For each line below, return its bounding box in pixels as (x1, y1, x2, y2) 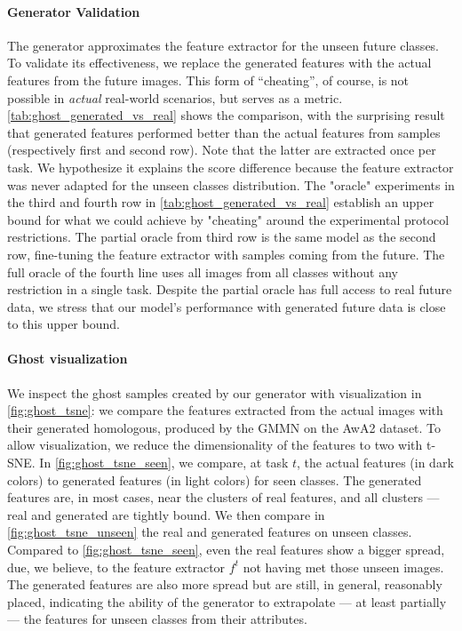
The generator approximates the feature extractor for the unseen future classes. (7, 36, 440, 54)
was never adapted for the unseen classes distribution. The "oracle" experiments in (7, 175, 455, 194)
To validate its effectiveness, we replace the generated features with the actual (7, 53, 432, 72)
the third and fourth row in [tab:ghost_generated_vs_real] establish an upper (7, 193, 434, 212)
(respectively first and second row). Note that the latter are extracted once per (7, 140, 436, 159)
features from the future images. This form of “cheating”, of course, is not (7, 70, 410, 89)
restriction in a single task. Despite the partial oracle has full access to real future (7, 280, 452, 299)
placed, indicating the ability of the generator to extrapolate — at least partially (7, 592, 447, 611)
